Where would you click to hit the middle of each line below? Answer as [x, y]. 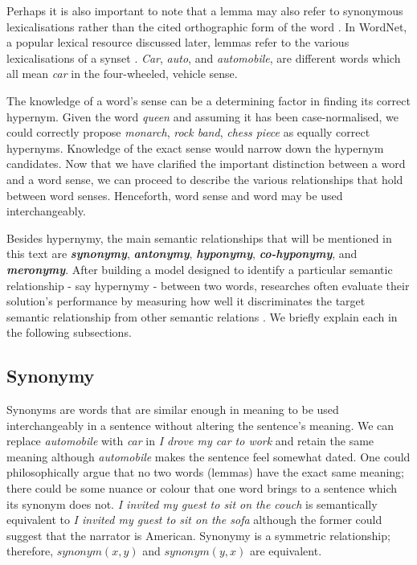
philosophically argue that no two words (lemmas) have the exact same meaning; [206, 472]
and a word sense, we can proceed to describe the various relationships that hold [205, 179]
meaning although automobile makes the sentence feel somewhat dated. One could [208, 456]
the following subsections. [69, 332]
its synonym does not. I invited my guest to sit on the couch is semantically [192, 504]
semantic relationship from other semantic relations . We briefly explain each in [202, 316]
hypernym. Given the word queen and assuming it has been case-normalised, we [203, 116]
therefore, [30, 551]
